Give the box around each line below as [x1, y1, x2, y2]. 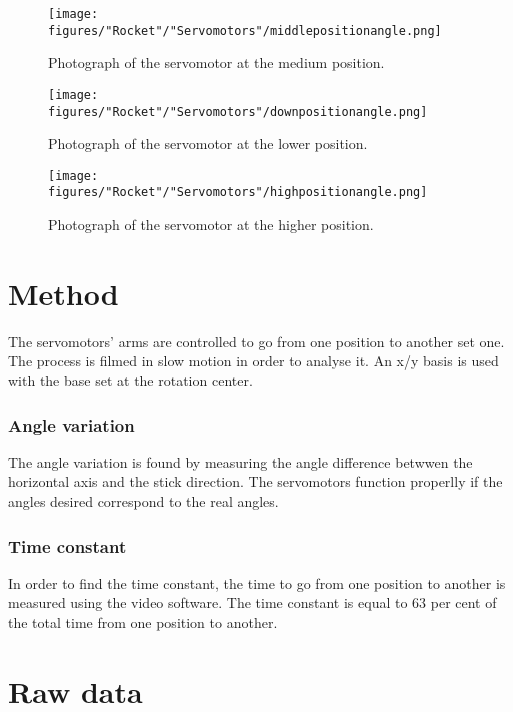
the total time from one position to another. [8, 612, 278, 633]
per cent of [430, 592, 497, 613]
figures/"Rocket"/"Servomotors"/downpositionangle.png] [48, 104, 428, 119]
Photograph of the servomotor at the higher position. [48, 214, 374, 235]
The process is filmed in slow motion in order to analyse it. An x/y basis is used [8, 350, 499, 371]
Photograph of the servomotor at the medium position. [48, 52, 385, 73]
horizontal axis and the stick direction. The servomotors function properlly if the [8, 471, 503, 492]
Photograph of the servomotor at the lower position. [48, 133, 368, 154]
